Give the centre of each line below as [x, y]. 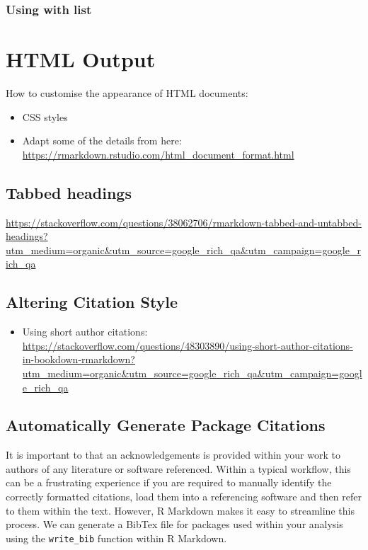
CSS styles [45, 116]
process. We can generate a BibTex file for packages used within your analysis [174, 524]
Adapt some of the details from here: [102, 141]
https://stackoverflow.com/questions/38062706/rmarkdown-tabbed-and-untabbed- [184, 222]
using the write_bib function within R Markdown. [116, 538]
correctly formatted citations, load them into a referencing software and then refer [184, 497]
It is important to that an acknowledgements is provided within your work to [173, 455]
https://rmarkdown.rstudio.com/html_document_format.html [158, 154]
